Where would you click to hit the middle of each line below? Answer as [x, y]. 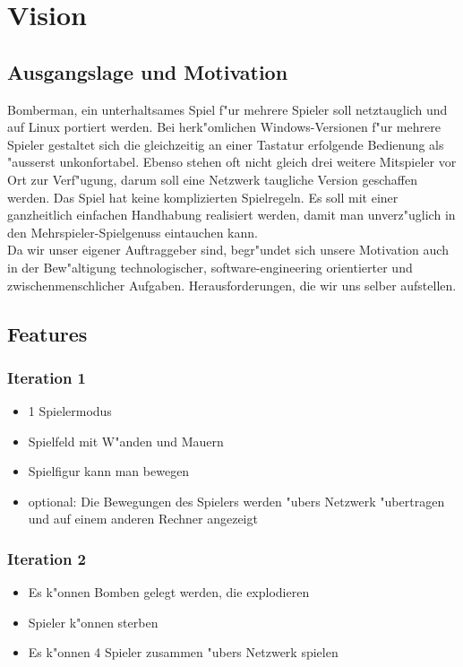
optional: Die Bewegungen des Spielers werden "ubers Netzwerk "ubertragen [236, 501]
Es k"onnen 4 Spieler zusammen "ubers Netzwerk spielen [183, 652]
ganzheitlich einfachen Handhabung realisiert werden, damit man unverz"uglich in [231, 215]
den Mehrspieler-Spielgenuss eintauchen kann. [133, 232]
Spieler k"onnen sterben [93, 622]
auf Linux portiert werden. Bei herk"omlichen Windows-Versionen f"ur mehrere [224, 127]
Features [47, 333]
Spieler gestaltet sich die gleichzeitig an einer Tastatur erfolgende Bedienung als [226, 144]
